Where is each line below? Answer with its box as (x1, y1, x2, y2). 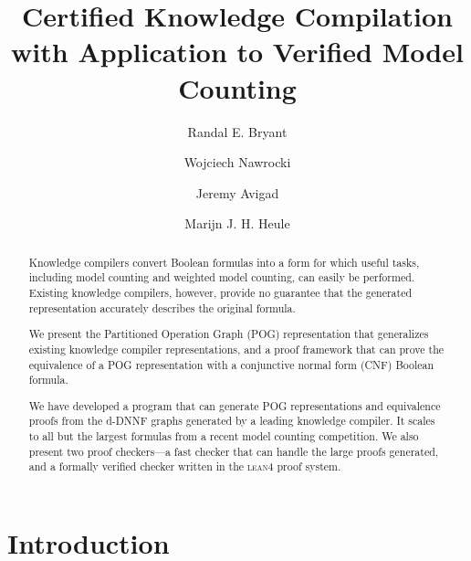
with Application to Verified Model (11, 33, 464, 70)
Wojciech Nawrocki (183, 153, 291, 172)
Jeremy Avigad (195, 183, 279, 202)
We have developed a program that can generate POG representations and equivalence (28, 397, 441, 413)
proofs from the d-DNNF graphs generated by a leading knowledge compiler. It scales (28, 413, 435, 429)
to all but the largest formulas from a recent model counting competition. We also (28, 429, 419, 444)
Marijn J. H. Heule (184, 214, 290, 233)
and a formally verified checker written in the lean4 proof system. (28, 459, 341, 474)
